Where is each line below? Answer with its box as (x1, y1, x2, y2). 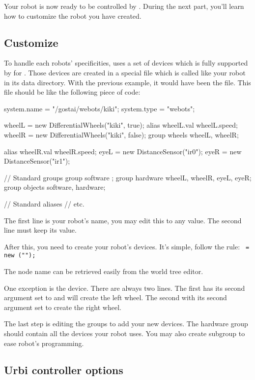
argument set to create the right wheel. (4, 302, 121, 312)
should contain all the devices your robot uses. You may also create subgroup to (4, 328, 245, 338)
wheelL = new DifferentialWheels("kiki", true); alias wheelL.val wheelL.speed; (4, 120, 238, 130)
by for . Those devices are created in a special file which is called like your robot (4, 67, 246, 77)
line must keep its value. (4, 225, 77, 235)
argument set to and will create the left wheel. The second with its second (4, 292, 227, 303)
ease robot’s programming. (4, 338, 84, 348)
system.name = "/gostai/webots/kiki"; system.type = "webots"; (4, 103, 195, 113)
